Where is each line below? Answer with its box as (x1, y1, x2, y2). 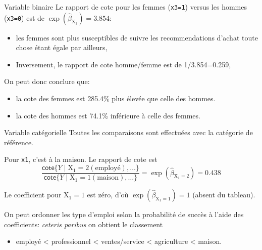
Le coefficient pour (4, 189, 62, 200)
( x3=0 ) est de (4, 12, 45, 23)
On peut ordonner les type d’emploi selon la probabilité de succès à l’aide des (4, 209, 244, 220)
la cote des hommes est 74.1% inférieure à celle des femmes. (16, 110, 200, 120)
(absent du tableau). (192, 189, 255, 200)
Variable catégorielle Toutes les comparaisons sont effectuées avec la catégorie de (4, 127, 253, 138)
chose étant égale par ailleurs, (16, 42, 108, 53)
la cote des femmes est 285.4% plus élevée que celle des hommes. (16, 93, 216, 104)
